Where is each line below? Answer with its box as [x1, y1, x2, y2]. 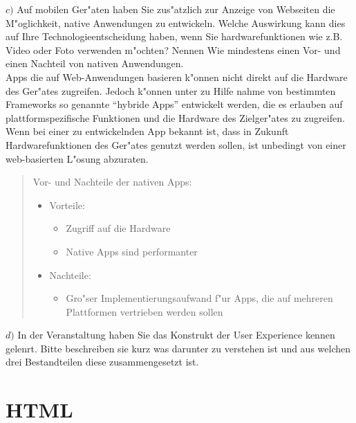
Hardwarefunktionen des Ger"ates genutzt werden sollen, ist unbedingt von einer [6, 137, 346, 152]
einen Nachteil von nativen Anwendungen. [6, 56, 184, 71]
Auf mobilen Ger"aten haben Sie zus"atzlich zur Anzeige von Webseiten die [17, 2, 335, 16]
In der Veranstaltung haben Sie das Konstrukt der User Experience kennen [17, 327, 335, 342]
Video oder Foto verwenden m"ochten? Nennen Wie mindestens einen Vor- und [6, 42, 341, 57]
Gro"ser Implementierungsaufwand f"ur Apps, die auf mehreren [66, 291, 333, 305]
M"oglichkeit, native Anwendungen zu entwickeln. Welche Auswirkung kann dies [6, 15, 346, 30]
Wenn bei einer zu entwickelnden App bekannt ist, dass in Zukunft [6, 124, 289, 138]
